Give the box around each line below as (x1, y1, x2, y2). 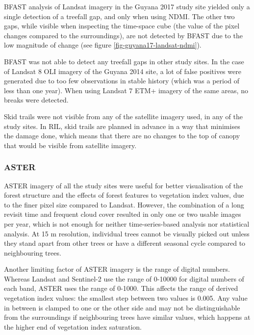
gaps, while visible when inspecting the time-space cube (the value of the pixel (4, 21, 240, 31)
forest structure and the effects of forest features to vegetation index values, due (4, 190, 244, 200)
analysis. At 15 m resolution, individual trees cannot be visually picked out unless (4, 228, 250, 238)
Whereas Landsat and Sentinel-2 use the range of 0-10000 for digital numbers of (4, 273, 244, 283)
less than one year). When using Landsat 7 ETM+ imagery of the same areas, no (4, 85, 248, 95)
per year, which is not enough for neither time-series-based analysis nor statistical (4, 218, 250, 229)
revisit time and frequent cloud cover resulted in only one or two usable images (4, 209, 241, 219)
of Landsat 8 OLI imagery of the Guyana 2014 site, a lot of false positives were (4, 66, 241, 76)
